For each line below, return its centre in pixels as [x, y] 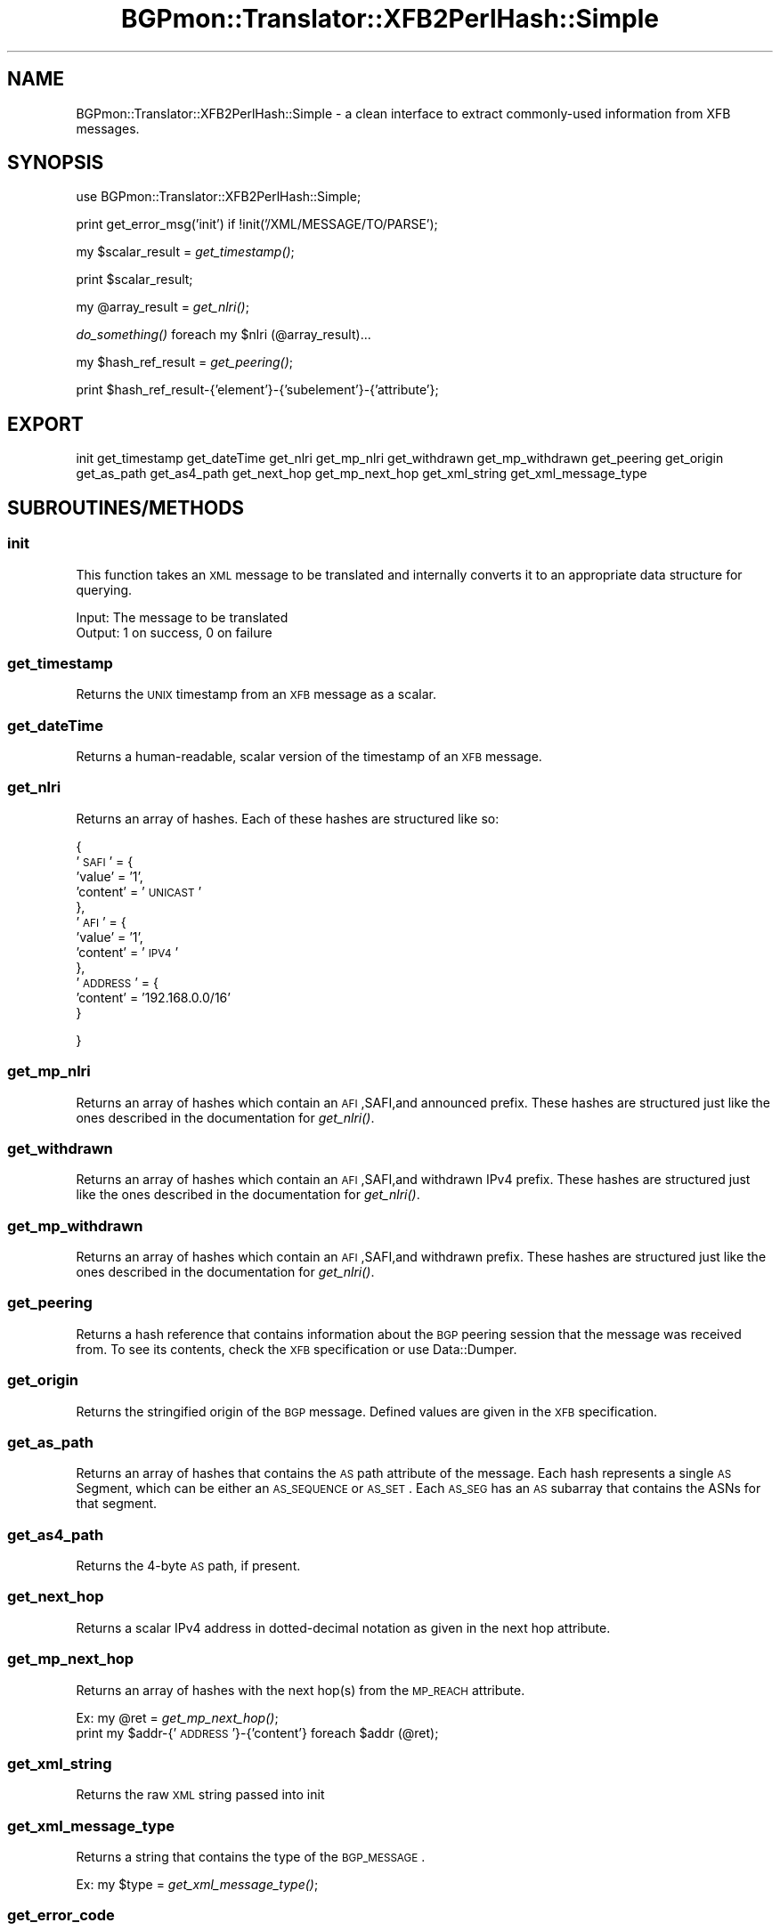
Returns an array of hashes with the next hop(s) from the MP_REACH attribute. [301, 1690]
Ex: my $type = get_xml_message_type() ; [197, 1884]
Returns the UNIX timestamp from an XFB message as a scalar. [256, 694]
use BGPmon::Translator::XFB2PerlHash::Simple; [219, 197]
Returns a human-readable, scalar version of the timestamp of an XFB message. [309, 756]
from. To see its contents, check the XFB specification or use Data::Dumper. [297, 1349]
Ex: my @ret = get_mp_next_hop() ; [177, 1717]
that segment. [117, 1504]
